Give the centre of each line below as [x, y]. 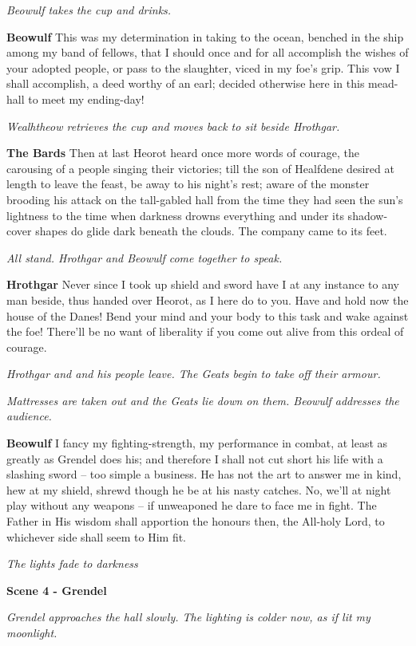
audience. [29, 416]
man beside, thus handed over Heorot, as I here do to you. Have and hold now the [208, 299]
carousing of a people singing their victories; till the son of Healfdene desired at [200, 168]
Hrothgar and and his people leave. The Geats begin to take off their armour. [194, 374]
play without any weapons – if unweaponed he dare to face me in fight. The [192, 505]
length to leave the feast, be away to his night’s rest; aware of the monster [188, 184]
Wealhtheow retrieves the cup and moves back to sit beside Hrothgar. [173, 126]
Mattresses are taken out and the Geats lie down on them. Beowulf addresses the [203, 400]
